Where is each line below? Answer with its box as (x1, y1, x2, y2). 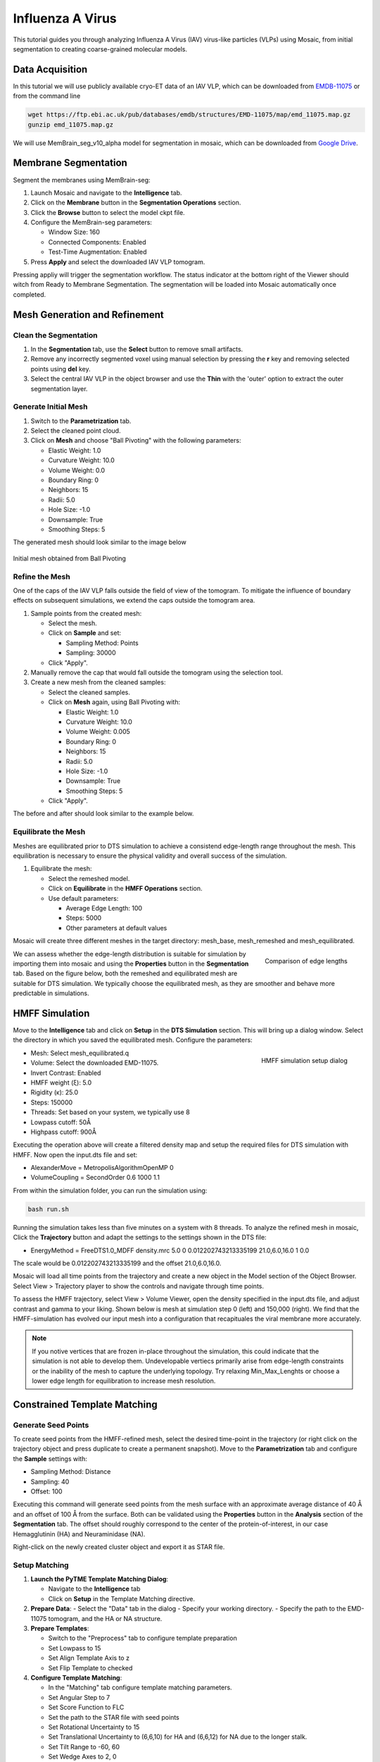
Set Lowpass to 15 (48, 1644, 101, 1652)
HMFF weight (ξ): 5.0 (30, 1078, 92, 1087)
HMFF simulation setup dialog (261, 1056, 348, 1064)
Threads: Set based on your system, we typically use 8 (30, 1108, 190, 1116)
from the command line (13, 92, 81, 100)
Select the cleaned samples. (48, 688, 130, 696)
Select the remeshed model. (48, 874, 130, 882)
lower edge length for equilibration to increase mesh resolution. (32, 1376, 216, 1385)
